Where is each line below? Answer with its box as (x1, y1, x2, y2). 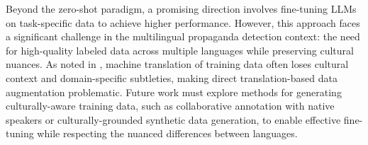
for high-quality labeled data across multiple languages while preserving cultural (6, 42, 354, 57)
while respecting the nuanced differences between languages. (37, 126, 298, 141)
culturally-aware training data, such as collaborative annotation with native (6, 98, 335, 113)
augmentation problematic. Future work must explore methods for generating (6, 84, 342, 99)
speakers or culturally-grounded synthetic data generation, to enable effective (6, 112, 341, 127)
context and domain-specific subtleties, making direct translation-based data (6, 70, 338, 85)
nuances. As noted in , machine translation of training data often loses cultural (6, 57, 349, 71)
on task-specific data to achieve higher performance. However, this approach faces (6, 15, 360, 30)
